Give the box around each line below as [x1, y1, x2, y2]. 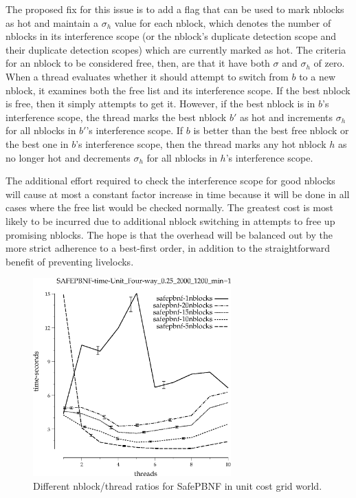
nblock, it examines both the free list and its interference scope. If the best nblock [5, 83, 351, 97]
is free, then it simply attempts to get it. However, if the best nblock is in [5, 96, 315, 111]
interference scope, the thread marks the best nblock [5, 109, 227, 124]
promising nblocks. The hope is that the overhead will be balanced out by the [5, 227, 333, 241]
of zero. [313, 56, 345, 70]
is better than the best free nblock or [193, 123, 349, 138]
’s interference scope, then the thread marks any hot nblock [76, 136, 326, 151]
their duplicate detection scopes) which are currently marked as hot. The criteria [5, 42, 346, 56]
